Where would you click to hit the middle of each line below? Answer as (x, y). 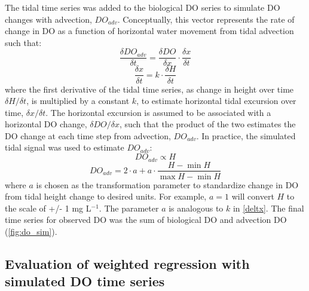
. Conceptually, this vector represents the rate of (206, 19)
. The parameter (129, 208)
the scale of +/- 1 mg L (48, 208)
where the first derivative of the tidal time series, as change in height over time (149, 89)
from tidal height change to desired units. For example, (106, 196)
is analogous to (196, 208)
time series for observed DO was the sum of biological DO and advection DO (146, 220)
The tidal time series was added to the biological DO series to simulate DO (143, 7)
